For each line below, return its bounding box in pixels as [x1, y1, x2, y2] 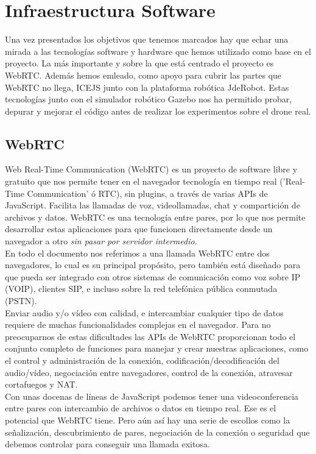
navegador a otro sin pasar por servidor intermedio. [5, 235, 197, 247]
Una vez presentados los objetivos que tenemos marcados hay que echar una [5, 33, 289, 46]
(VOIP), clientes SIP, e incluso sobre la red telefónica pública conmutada [5, 282, 278, 295]
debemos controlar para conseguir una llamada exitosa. [5, 438, 210, 450]
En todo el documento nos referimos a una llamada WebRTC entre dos [5, 246, 270, 259]
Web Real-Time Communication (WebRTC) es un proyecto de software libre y [5, 163, 298, 176]
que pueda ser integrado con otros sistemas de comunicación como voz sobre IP [5, 270, 301, 283]
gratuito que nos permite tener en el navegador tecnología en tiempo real [5, 175, 277, 188]
